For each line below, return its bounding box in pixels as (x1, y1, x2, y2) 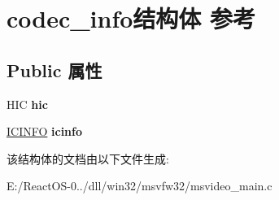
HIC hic (7, 95, 48, 112)
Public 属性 (7, 57, 102, 82)
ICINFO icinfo (7, 123, 83, 140)
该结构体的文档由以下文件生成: (7, 150, 169, 167)
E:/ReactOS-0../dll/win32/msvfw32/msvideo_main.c (7, 177, 272, 194)
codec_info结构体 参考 (7, 2, 256, 35)
